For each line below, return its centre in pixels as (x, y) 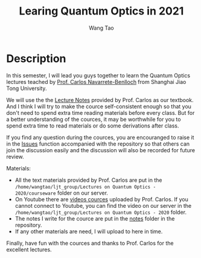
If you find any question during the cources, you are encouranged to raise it (100, 137)
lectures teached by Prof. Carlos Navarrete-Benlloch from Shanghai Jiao (96, 82)
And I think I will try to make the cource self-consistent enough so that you (99, 106)
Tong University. (27, 88)
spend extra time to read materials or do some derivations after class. (93, 126)
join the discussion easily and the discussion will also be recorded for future (101, 150)
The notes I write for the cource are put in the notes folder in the (95, 218)
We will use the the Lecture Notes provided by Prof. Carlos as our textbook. (100, 100)
